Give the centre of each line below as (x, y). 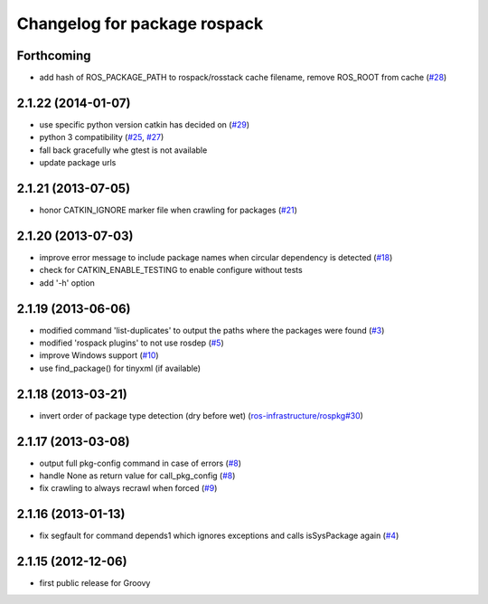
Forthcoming (54, 56)
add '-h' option (67, 283)
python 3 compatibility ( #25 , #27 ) (102, 137)
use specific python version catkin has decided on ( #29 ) (145, 124)
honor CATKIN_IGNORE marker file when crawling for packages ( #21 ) (168, 210)
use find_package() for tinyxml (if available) (120, 368)
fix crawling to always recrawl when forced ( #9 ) (128, 488)
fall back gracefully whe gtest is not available (123, 150)
